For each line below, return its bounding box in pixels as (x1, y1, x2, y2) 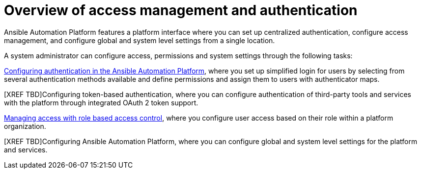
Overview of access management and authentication (4, 2, 358, 19)
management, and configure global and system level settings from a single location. (4, 36, 275, 45)
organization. (4, 122, 46, 130)
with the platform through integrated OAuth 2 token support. (4, 98, 198, 107)
